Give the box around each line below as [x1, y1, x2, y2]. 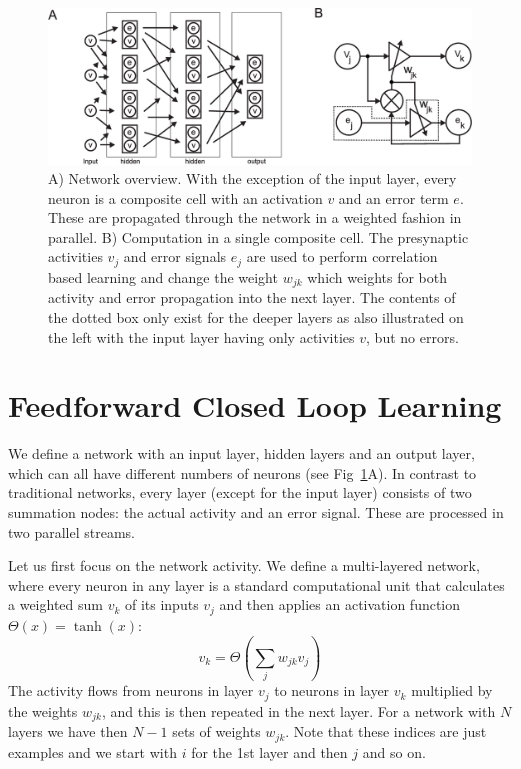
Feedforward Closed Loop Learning [8, 385, 502, 426]
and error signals [123, 246, 227, 267]
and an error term [338, 187, 449, 208]
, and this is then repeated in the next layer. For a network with [101, 700, 496, 721]
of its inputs [124, 594, 199, 615]
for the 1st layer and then [191, 741, 348, 762]
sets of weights [172, 721, 261, 742]
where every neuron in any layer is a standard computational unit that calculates [8, 574, 505, 595]
